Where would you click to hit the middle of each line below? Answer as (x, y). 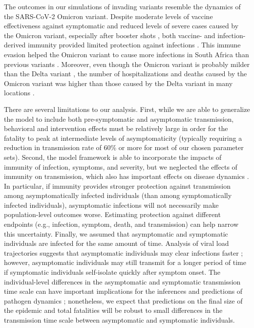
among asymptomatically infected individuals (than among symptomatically (118, 195)
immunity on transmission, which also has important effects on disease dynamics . (127, 176)
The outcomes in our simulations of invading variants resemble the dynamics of (122, 6)
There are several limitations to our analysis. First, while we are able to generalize (127, 109)
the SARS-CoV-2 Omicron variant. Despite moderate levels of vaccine (108, 16)
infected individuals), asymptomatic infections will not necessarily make (111, 205)
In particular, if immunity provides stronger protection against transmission (117, 186)
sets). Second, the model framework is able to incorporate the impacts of (113, 157)
